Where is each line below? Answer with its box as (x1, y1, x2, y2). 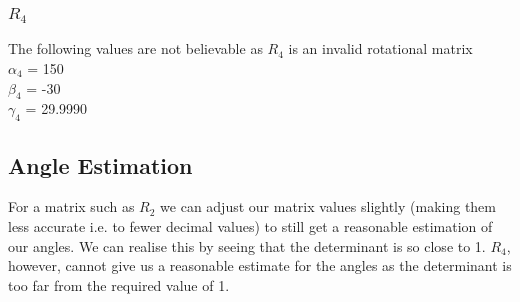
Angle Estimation (8, 149, 193, 180)
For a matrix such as (8, 196, 135, 217)
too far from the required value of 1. (8, 274, 230, 295)
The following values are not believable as (8, 38, 263, 59)
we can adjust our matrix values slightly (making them (160, 196, 496, 217)
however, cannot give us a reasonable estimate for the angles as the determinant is (8, 255, 512, 276)
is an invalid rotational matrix (288, 38, 473, 59)
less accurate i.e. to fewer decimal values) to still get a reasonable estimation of (8, 215, 493, 236)
